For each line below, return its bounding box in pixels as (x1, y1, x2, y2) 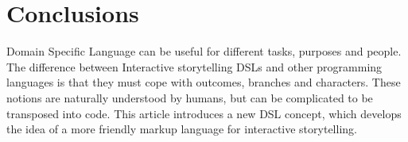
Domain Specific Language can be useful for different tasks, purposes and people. (6, 43, 402, 59)
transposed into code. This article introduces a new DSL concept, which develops (6, 105, 402, 121)
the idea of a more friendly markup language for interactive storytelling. (6, 121, 357, 137)
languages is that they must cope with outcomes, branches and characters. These (6, 74, 401, 90)
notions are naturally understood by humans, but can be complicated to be (6, 89, 373, 106)
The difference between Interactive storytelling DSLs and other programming (6, 58, 383, 75)
